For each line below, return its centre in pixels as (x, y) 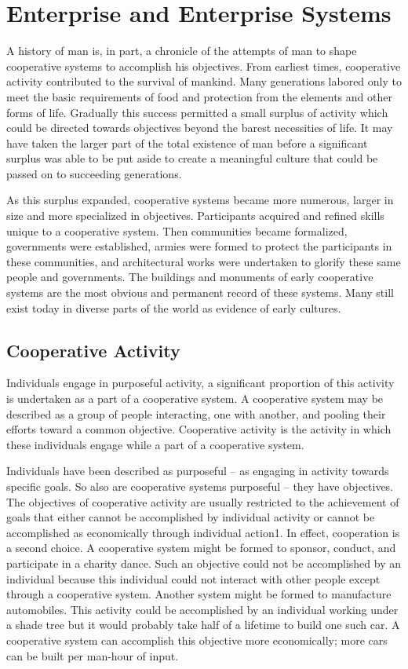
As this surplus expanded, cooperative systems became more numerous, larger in (200, 200)
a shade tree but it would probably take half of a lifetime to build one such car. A (203, 625)
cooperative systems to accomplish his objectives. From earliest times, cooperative (204, 66)
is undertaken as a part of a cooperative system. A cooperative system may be (195, 398)
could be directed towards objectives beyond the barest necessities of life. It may (200, 128)
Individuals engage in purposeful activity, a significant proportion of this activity (200, 383)
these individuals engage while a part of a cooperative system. (155, 444)
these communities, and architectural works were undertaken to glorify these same (204, 261)
